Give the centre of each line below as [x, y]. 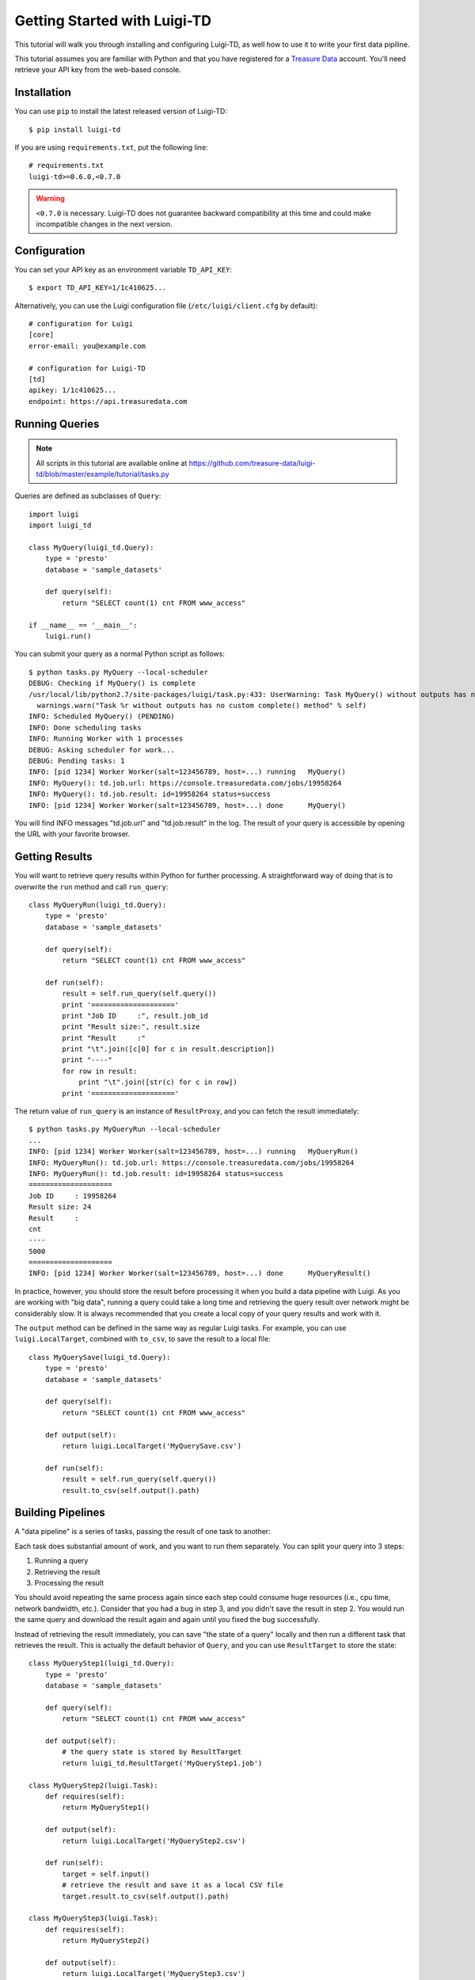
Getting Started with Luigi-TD [113, 21]
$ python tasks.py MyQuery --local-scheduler [119, 672]
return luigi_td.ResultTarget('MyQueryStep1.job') [162, 1763]
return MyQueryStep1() [106, 1807]
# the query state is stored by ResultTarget [152, 1752]
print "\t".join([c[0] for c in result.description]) [169, 1049]
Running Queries [57, 424]
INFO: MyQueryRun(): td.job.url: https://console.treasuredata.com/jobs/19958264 [192, 1163]
